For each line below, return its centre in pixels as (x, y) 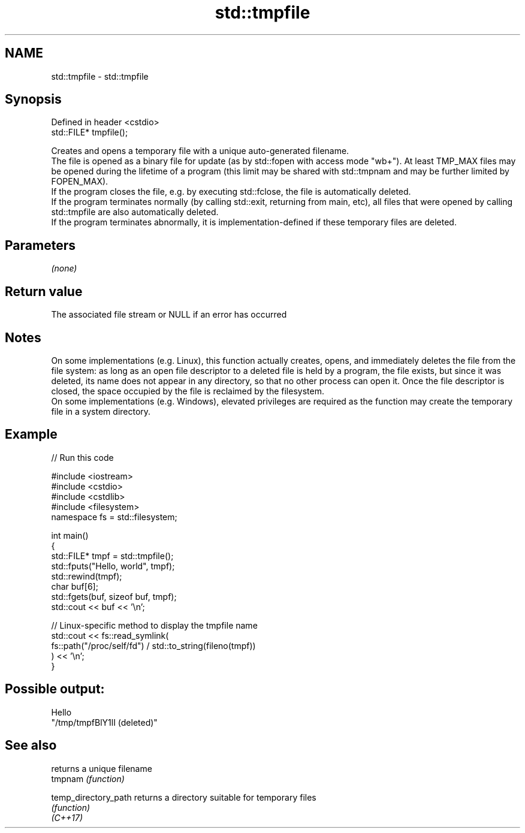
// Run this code (82, 457)
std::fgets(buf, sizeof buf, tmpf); (114, 596)
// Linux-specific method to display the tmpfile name (154, 625)
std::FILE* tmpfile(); (90, 132)
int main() (70, 535)
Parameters (40, 245)
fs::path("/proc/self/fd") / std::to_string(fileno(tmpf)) (153, 645)
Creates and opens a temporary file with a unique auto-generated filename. (200, 151)
